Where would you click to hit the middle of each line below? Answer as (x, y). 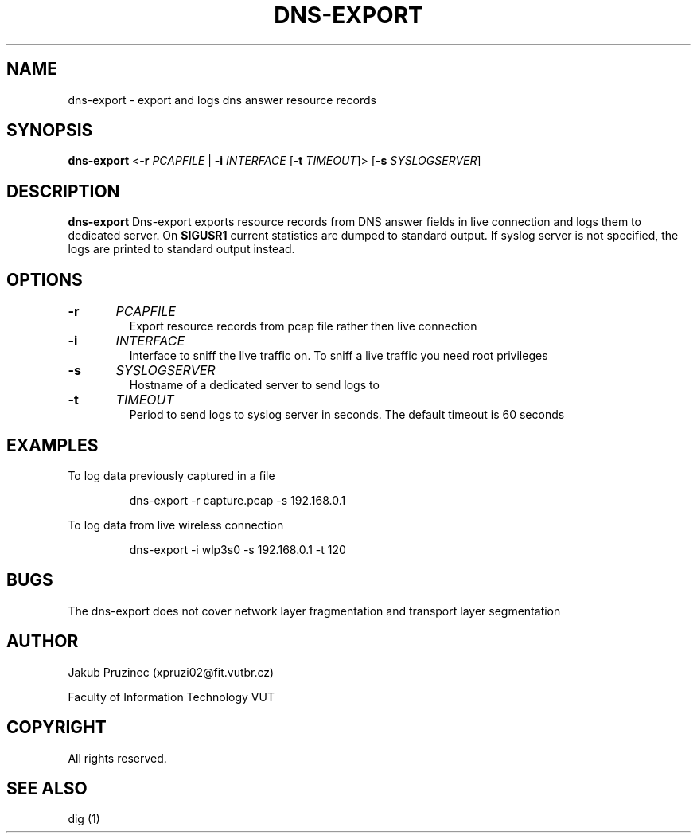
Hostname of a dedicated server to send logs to (254, 385)
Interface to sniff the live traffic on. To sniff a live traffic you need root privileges (339, 356)
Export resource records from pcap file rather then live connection (303, 326)
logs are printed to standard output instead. (181, 249)
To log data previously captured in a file (171, 475)
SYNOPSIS (50, 131)
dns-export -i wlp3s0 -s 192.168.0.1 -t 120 (238, 549)
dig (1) (84, 819)
